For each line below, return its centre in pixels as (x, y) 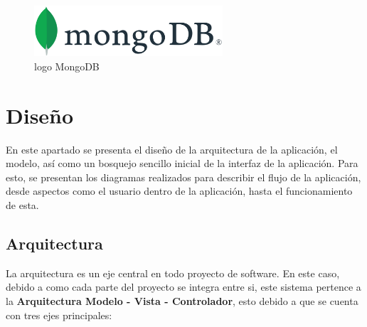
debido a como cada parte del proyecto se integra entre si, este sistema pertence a (183, 287)
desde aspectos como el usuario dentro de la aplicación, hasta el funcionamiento (179, 191)
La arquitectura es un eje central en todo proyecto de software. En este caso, (173, 273)
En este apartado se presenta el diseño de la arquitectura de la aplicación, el (172, 149)
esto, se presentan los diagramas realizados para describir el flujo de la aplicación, (183, 177)
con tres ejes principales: (59, 315)
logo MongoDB (67, 66)
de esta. (22, 204)
